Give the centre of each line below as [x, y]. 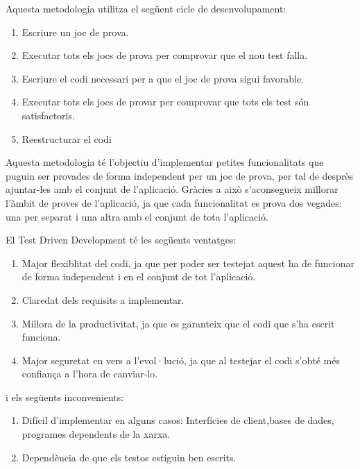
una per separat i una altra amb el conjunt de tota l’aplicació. [137, 216]
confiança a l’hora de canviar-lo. [90, 374]
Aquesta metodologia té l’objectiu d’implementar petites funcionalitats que [165, 162]
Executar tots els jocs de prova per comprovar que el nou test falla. [165, 55]
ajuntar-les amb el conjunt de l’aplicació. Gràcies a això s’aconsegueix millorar [172, 189]
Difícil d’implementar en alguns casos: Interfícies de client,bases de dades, [178, 420]
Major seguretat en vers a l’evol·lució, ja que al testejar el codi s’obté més [181, 360]
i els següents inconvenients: [65, 396]
